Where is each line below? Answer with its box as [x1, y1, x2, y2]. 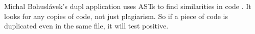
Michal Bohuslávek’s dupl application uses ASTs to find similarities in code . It [4, 1, 251, 11]
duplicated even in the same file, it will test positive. [4, 20, 169, 31]
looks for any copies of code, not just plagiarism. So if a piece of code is [4, 10, 228, 21]
